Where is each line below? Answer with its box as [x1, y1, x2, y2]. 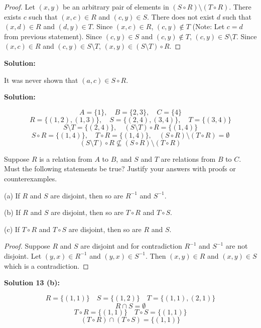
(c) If [4, 224, 20, 234]
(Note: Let [192, 21, 225, 32]
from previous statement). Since [4, 31, 102, 41]
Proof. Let [4, 2, 35, 12]
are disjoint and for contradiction [80, 241, 182, 251]
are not [225, 241, 248, 251]
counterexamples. [4, 173, 57, 183]
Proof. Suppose [4, 241, 50, 251]
